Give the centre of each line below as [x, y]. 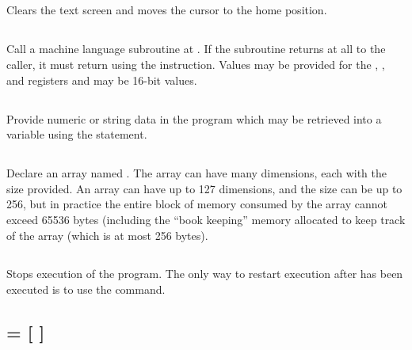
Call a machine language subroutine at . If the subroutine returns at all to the [196, 49]
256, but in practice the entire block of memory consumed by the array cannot [197, 204]
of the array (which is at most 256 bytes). [107, 235]
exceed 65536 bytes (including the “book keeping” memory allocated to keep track [206, 219]
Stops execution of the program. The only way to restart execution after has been [205, 274]
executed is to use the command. [86, 289]
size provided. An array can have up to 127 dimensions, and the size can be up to [204, 188]
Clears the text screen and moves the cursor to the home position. [167, 10]
